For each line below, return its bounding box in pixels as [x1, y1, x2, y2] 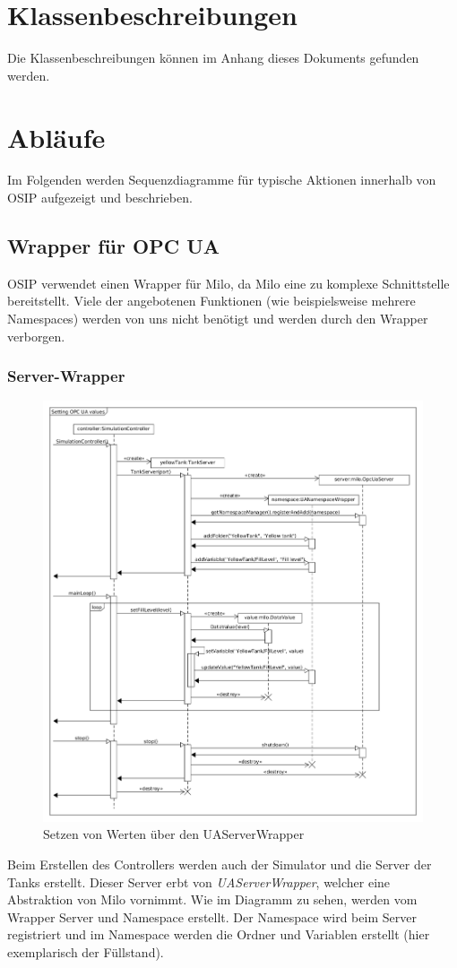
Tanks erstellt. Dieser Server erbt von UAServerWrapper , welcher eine [7, 872, 391, 891]
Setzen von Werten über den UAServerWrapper [43, 825, 305, 843]
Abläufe [7, 118, 106, 155]
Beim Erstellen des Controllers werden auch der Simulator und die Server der [7, 854, 432, 873]
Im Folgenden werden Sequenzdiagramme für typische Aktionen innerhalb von [7, 170, 436, 189]
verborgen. [7, 326, 65, 345]
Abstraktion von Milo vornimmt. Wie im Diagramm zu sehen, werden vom [7, 890, 418, 909]
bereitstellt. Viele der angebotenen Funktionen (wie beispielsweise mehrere [7, 291, 416, 310]
